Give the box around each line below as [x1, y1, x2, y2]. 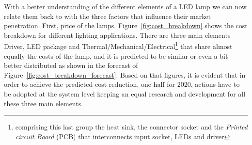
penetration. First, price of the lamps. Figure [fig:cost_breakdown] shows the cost [4, 20, 248, 31]
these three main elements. [4, 98, 83, 108]
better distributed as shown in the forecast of [4, 60, 138, 70]
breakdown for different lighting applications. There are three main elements [4, 30, 231, 40]
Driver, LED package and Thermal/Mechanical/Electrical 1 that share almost [4, 40, 233, 51]
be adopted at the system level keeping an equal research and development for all [4, 89, 246, 98]
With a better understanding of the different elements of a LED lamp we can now [4, 1, 247, 11]
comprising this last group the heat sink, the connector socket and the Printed [15, 122, 248, 132]
